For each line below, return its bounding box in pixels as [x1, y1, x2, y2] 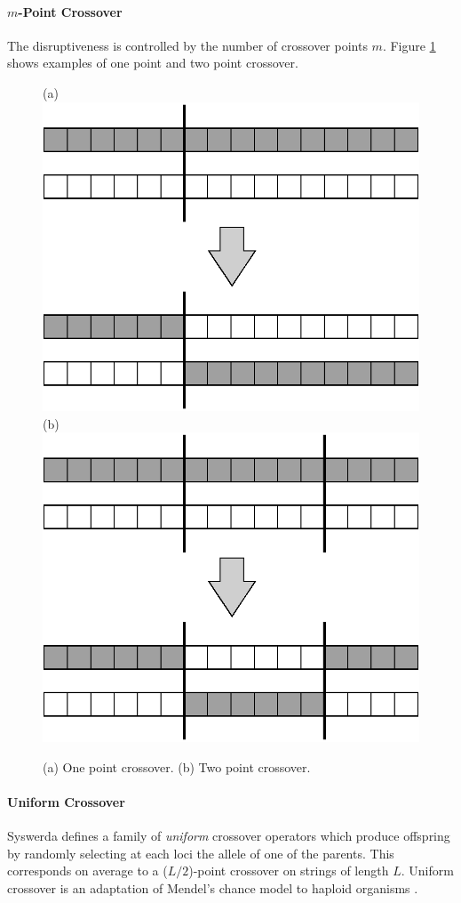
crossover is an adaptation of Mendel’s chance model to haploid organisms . [7, 878, 418, 897]
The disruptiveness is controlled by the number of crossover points [7, 36, 368, 54]
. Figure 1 [382, 36, 436, 54]
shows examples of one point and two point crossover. [7, 53, 298, 72]
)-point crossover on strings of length [188, 861, 389, 880]
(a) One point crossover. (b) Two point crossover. [43, 757, 311, 776]
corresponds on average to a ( [7, 861, 168, 880]
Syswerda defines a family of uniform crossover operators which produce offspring [7, 826, 450, 845]
